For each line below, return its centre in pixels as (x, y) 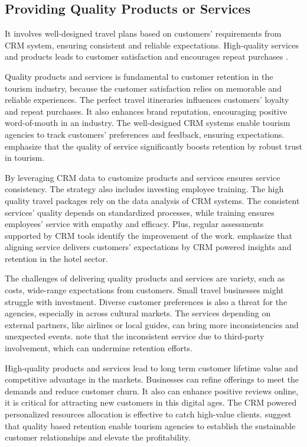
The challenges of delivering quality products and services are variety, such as (145, 278)
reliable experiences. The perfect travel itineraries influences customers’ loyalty (147, 100)
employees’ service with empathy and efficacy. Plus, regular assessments (134, 224)
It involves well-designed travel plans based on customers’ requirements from (143, 33)
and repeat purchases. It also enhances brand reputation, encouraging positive (146, 111)
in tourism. (25, 158)
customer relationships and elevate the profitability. (98, 437)
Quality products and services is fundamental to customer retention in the (139, 76)
